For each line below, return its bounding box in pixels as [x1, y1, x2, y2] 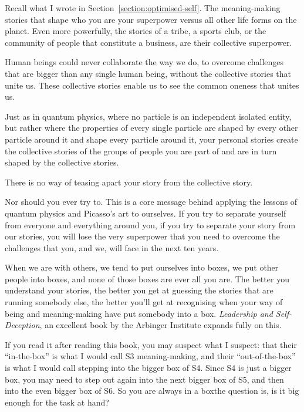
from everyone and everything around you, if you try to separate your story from [5, 218, 296, 231]
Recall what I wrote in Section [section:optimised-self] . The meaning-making [5, 2, 281, 13]
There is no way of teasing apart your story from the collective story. [5, 175, 253, 188]
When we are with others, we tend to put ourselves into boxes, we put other [5, 261, 279, 273]
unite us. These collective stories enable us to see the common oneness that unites [5, 79, 299, 91]
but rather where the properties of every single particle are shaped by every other [5, 121, 298, 134]
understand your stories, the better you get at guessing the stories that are [5, 284, 273, 296]
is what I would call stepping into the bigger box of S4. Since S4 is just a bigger [5, 362, 292, 374]
